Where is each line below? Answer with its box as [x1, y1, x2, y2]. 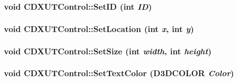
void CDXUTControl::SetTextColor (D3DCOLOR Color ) [4, 67, 234, 79]
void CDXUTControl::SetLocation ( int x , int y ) [4, 22, 194, 34]
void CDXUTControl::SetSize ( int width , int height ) [4, 45, 212, 57]
